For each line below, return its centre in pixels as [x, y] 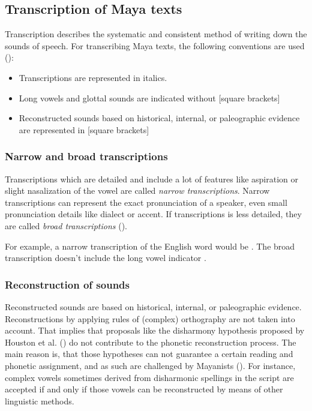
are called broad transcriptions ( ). [66, 225]
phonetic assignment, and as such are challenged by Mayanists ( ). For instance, [150, 365]
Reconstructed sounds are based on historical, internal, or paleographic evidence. [153, 306]
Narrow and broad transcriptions [86, 156]
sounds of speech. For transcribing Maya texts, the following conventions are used [155, 45]
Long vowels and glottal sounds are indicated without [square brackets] [149, 97]
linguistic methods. [40, 400]
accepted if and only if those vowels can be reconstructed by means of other [144, 389]
